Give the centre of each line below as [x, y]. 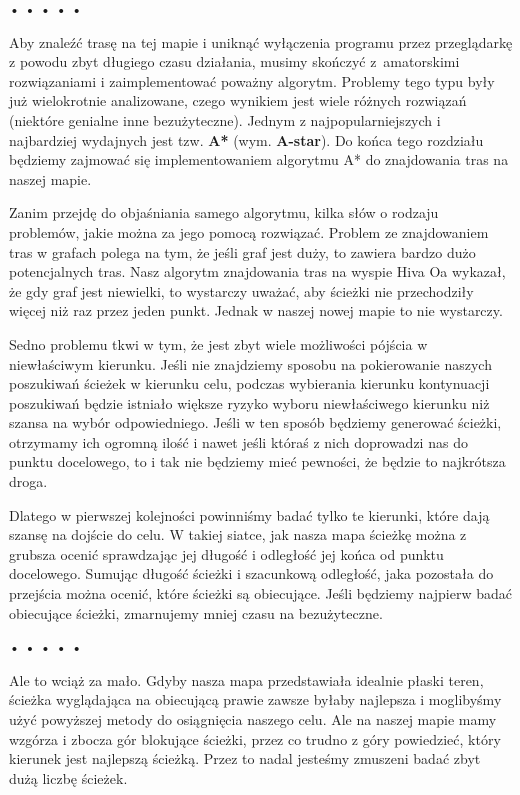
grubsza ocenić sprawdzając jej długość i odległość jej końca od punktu [226, 553]
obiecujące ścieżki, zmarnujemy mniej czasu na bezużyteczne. [196, 612]
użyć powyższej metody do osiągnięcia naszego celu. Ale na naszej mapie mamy [253, 719]
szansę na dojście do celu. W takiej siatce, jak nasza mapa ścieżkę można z [238, 534]
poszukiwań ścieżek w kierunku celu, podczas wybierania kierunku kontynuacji [249, 383]
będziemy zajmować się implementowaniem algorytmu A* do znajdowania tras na [259, 159]
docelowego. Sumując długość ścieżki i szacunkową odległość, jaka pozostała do [251, 573]
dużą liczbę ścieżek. [68, 777]
